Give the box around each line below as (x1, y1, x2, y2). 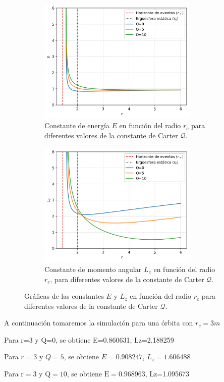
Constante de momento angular (44, 263, 142, 274)
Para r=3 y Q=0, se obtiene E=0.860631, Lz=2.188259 (4, 334, 174, 345)
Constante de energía (44, 120, 109, 131)
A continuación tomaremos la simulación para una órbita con (4, 317, 193, 328)
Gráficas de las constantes (24, 291, 104, 301)
